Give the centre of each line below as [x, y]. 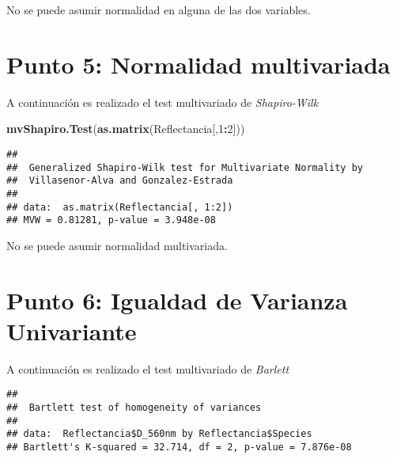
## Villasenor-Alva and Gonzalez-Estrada [120, 181]
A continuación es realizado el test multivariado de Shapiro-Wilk [163, 102]
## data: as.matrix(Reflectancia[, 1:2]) [120, 207]
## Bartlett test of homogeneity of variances [134, 408]
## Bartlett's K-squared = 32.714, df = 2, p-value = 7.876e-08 [179, 447]
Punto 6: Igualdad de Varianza [177, 300]
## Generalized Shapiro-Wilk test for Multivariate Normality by [185, 167]
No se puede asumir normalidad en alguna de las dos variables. [159, 9]
